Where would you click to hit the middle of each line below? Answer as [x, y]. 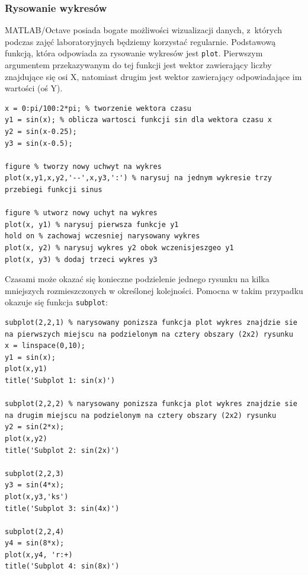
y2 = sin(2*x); [35, 427]
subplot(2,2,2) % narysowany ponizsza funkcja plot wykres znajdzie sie [151, 404]
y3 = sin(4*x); [35, 485]
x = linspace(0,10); [45, 346]
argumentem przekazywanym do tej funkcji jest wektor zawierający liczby [138, 65]
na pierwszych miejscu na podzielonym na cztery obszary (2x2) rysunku [149, 334]
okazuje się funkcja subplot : [56, 302]
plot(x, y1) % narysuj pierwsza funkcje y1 [92, 224]
